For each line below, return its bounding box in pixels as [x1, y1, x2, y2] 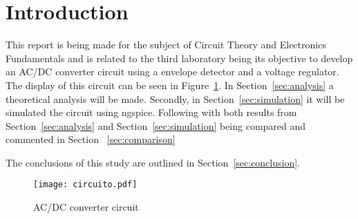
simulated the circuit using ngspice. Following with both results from [6, 105, 297, 120]
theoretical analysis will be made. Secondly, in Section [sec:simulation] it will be [6, 91, 345, 106]
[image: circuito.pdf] [33, 180, 138, 190]
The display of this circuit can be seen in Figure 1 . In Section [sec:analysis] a [6, 77, 334, 92]
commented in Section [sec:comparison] [6, 132, 176, 146]
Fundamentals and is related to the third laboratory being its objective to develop [6, 50, 353, 65]
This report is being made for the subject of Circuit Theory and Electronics [6, 37, 326, 52]
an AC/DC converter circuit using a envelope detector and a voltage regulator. [6, 64, 339, 79]
